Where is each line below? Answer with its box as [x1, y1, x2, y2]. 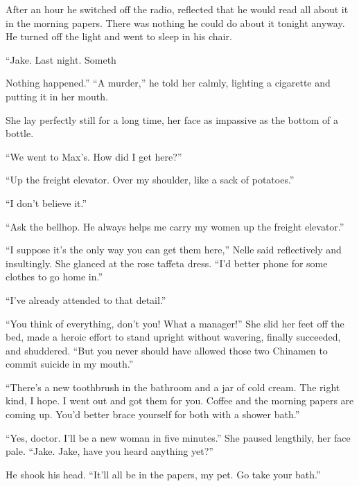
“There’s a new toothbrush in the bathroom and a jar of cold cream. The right [6, 379, 340, 394]
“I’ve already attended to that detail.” [6, 292, 166, 307]
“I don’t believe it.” [6, 195, 87, 210]
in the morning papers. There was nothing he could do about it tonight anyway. [6, 15, 345, 30]
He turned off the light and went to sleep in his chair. [6, 29, 232, 44]
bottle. [6, 126, 34, 141]
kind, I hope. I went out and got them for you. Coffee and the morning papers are [6, 393, 354, 408]
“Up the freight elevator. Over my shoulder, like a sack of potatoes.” [6, 172, 295, 187]
